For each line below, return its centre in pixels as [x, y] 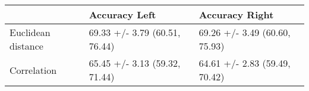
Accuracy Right [236, 14]
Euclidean [30, 32]
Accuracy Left [122, 14]
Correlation [33, 70]
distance [26, 46]
